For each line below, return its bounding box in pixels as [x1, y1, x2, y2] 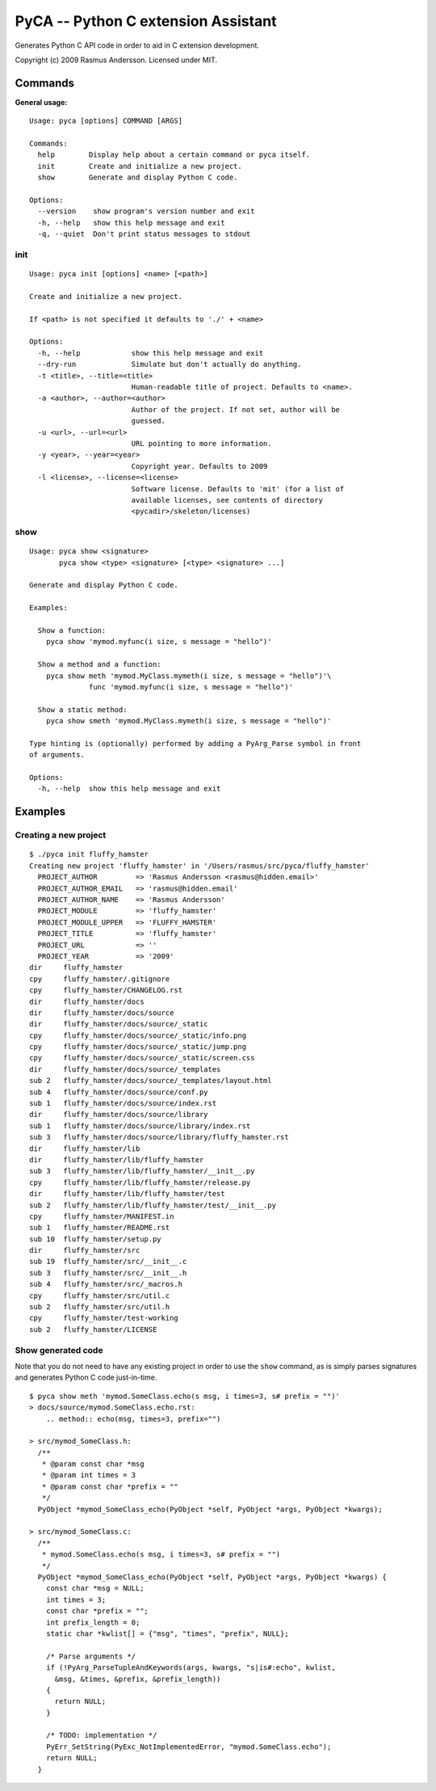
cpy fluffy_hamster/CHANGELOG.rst [29, 986, 183, 995]
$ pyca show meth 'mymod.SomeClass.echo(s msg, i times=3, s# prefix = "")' [29, 1391, 341, 1401]
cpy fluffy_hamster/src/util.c [29, 1291, 170, 1300]
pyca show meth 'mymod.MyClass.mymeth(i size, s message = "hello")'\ [45, 671, 332, 681]
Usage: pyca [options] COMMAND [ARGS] [29, 116, 183, 125]
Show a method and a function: [37, 660, 161, 669]
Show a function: [37, 626, 107, 634]
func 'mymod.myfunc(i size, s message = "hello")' [89, 682, 294, 691]
